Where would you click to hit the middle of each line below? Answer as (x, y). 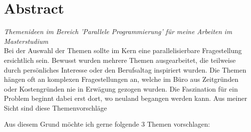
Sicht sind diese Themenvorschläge (56, 107)
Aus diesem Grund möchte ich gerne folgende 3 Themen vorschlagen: (107, 124)
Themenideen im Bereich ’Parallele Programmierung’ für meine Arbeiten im (118, 31)
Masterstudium (26, 41)
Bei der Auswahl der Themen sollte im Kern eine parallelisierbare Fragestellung (123, 50)
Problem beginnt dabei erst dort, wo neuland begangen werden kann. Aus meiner (125, 98)
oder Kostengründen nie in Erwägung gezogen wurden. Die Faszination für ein (121, 88)
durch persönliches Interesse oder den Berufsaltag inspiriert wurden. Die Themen (125, 69)
